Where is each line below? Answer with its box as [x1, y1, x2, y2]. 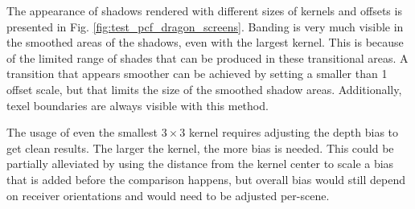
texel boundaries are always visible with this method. [6, 96, 269, 113]
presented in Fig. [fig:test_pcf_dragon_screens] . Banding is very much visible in [6, 18, 404, 35]
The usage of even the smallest [6, 124, 158, 141]
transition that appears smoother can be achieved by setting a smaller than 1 [6, 65, 388, 82]
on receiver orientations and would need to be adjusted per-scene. [6, 186, 330, 203]
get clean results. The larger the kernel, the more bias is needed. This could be [6, 139, 394, 156]
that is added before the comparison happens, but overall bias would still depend [6, 170, 405, 187]
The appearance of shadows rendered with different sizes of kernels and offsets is [6, 2, 402, 18]
